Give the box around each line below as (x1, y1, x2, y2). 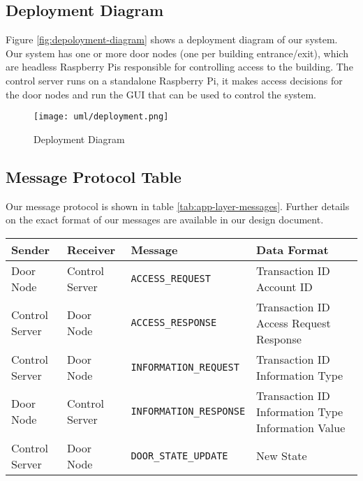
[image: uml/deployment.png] (34, 112, 169, 122)
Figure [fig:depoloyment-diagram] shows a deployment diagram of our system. (6, 32, 338, 47)
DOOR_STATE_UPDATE (131, 450, 228, 461)
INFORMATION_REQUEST (131, 361, 239, 373)
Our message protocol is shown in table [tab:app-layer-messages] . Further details (6, 198, 350, 213)
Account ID (256, 278, 313, 295)
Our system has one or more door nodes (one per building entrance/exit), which (6, 45, 348, 60)
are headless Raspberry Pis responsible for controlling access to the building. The (6, 59, 353, 74)
